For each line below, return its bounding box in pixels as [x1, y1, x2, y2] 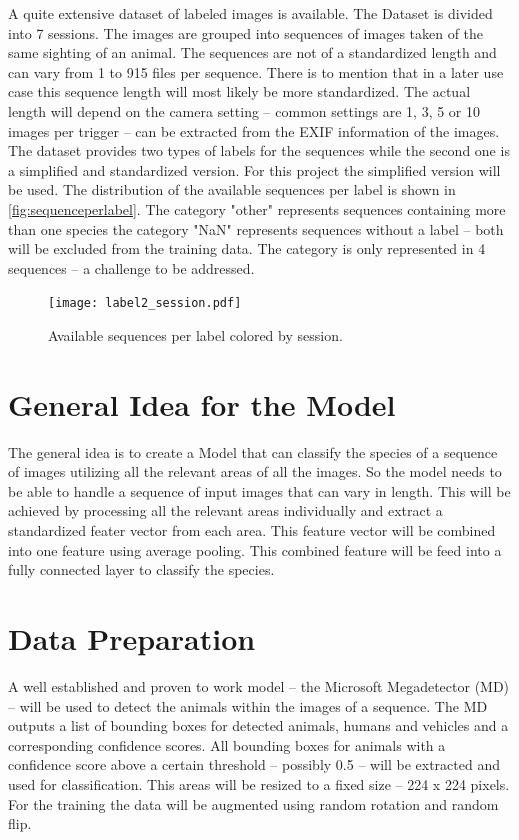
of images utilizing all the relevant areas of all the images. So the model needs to [8, 461, 502, 482]
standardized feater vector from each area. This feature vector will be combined [8, 520, 496, 541]
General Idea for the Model [8, 383, 396, 424]
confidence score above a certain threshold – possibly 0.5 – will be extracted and [8, 754, 500, 775]
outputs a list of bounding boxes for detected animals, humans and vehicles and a [8, 715, 509, 736]
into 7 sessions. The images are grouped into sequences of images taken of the [8, 22, 484, 43]
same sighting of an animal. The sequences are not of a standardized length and [8, 42, 497, 63]
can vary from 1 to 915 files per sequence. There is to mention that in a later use [8, 61, 504, 82]
